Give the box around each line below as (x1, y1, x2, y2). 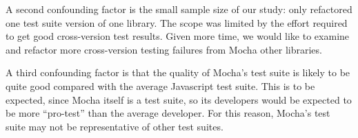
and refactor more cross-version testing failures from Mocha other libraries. (6, 42, 322, 56)
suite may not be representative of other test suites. (6, 119, 223, 133)
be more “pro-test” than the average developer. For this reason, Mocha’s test (6, 106, 330, 120)
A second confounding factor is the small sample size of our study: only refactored (6, 2, 352, 16)
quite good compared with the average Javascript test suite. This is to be (6, 78, 315, 93)
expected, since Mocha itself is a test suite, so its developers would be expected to (6, 92, 352, 106)
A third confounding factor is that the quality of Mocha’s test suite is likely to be (6, 65, 350, 80)
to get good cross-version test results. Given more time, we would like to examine (6, 29, 350, 43)
